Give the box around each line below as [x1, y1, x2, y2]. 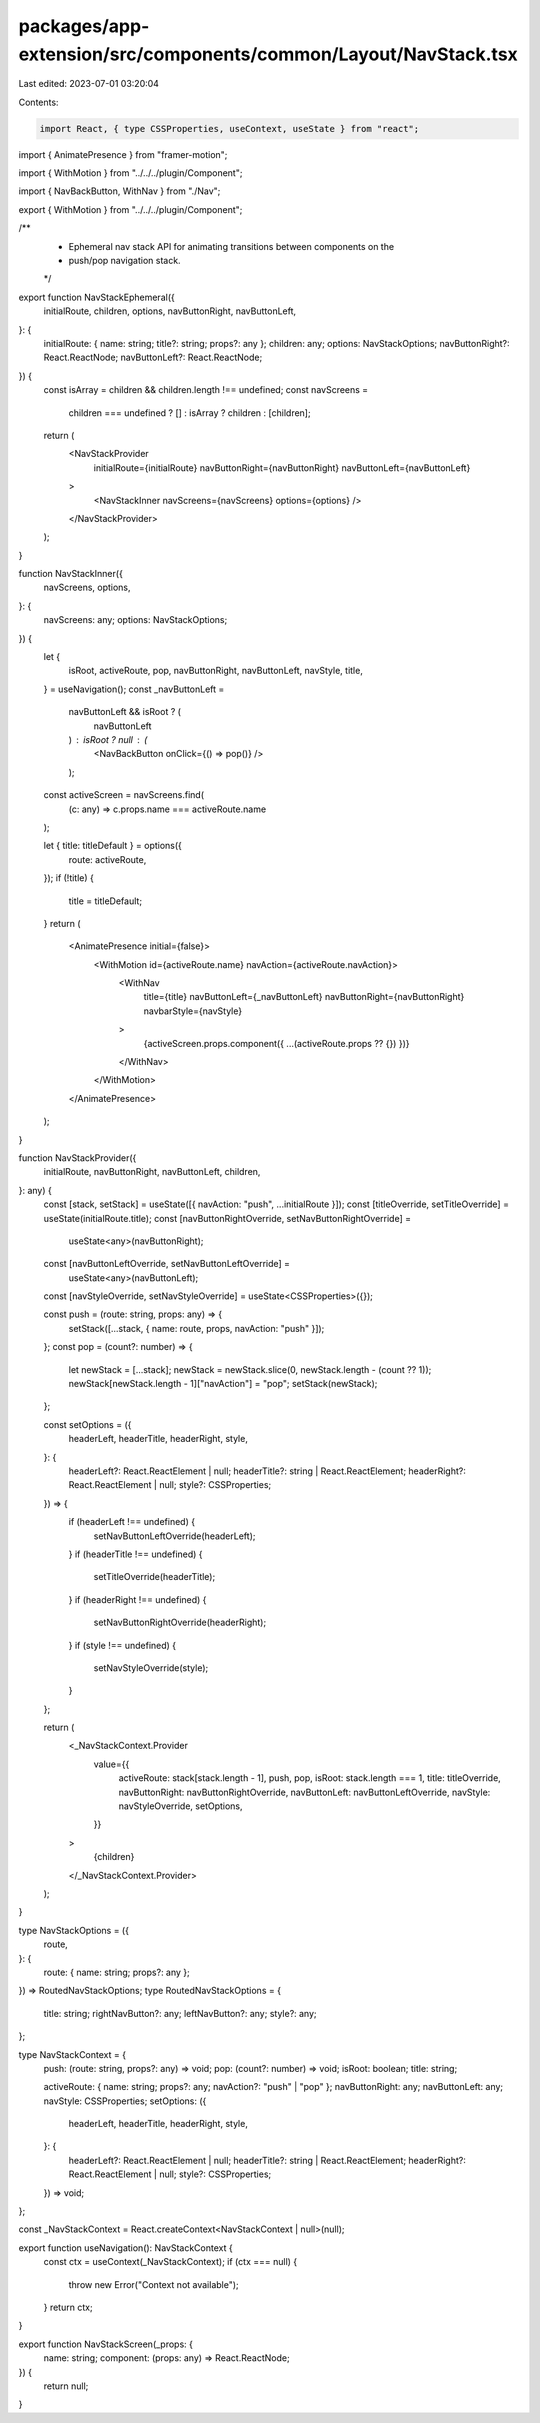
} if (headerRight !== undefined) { [68, 1593, 207, 1605]
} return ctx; [43, 2301, 94, 2313]
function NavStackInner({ [18, 568, 124, 580]
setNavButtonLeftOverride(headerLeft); [93, 1530, 256, 1542]
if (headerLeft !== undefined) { [68, 1516, 195, 1528]
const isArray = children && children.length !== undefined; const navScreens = [43, 384, 369, 396]
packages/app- [18, 15, 150, 37]
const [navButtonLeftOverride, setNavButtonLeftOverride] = [43, 1258, 290, 1270]
